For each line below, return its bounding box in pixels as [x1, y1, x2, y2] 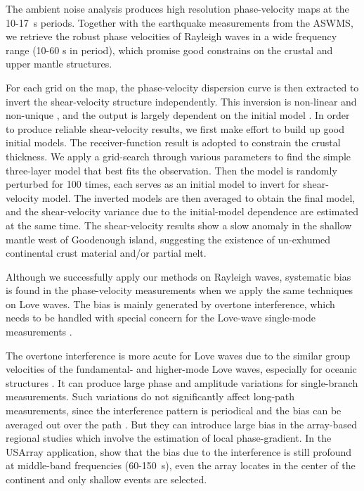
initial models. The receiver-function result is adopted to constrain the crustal [6, 135, 341, 150]
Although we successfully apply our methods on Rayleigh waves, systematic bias [6, 269, 351, 283]
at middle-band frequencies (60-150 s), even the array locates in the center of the [6, 458, 356, 473]
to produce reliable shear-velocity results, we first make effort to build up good [6, 121, 344, 136]
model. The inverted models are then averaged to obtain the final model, [41, 190, 356, 205]
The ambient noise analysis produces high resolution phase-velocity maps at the [6, 1, 349, 15]
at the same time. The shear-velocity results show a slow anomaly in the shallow [6, 217, 352, 232]
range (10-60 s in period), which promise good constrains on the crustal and [6, 42, 333, 57]
